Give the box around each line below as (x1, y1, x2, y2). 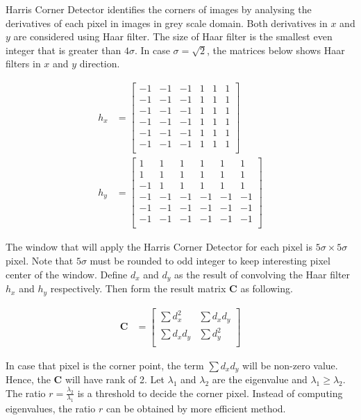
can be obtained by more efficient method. (106, 401, 286, 416)
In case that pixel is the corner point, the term (6, 358, 204, 372)
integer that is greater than (6, 42, 121, 57)
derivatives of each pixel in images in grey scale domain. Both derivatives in (6, 15, 328, 30)
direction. (79, 56, 120, 71)
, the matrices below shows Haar (207, 42, 345, 57)
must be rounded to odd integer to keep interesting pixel (90, 253, 330, 268)
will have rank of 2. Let (65, 372, 165, 387)
